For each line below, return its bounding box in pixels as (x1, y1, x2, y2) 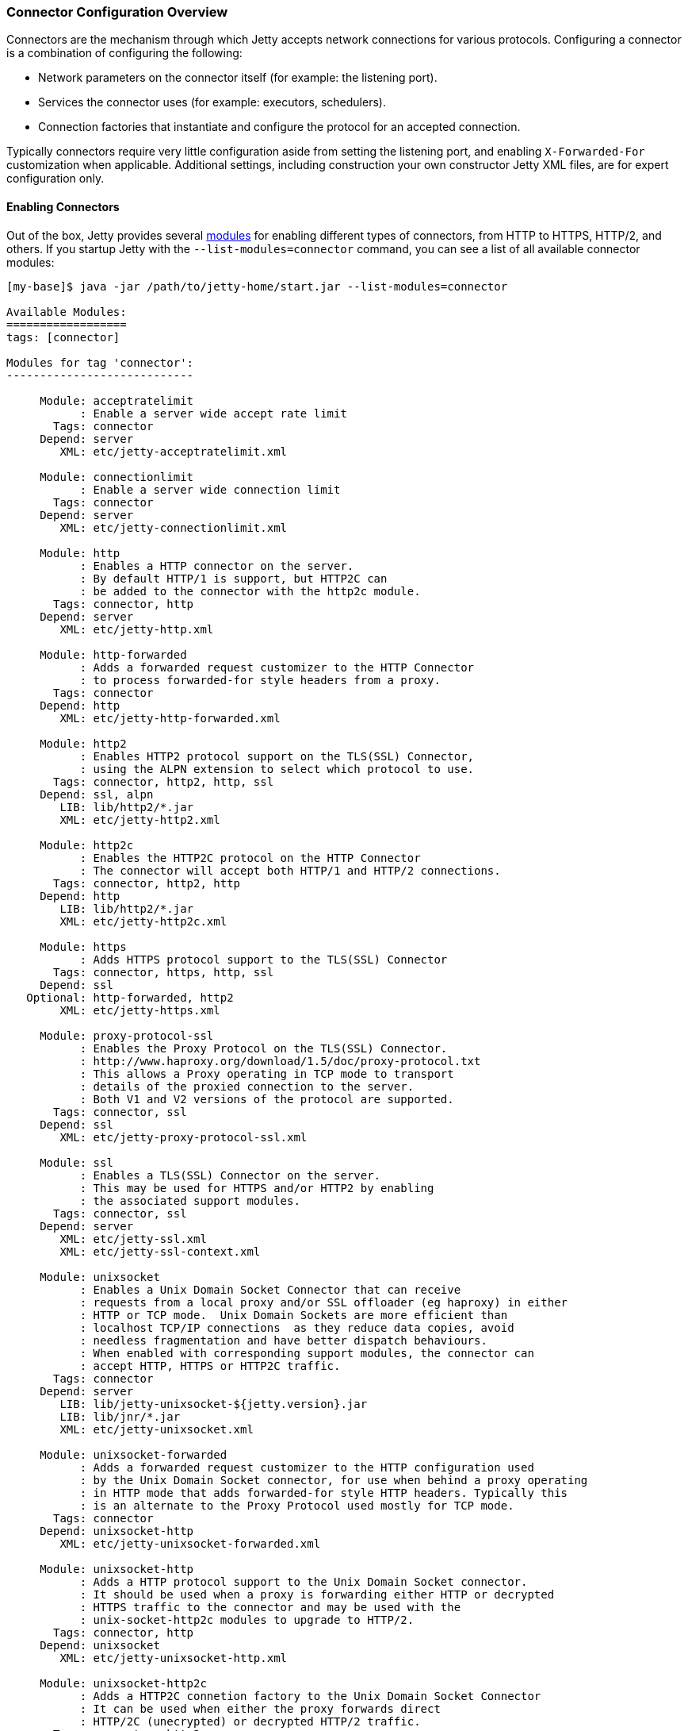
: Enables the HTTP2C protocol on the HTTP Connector (79, 851, 421, 864)
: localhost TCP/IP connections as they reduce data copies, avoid (79, 1321, 514, 1334)
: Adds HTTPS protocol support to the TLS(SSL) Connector (79, 952, 448, 966)
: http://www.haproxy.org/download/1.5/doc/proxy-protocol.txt (79, 1054, 481, 1067)
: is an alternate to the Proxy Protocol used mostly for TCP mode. (79, 1498, 514, 1512)
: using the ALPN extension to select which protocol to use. (79, 762, 475, 775)
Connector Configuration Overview (6, 4, 228, 20)
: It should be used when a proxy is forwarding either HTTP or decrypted (79, 1587, 555, 1601)
